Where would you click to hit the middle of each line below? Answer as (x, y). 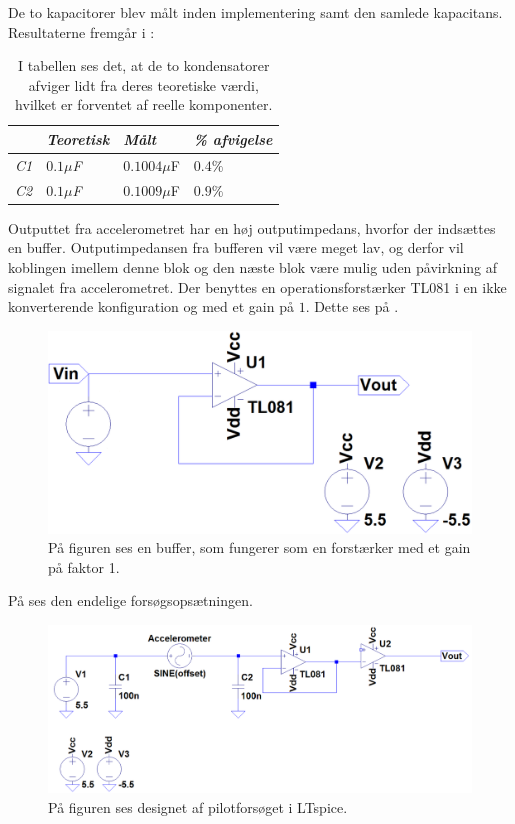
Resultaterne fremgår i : (81, 31)
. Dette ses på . (352, 306)
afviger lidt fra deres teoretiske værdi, (143, 84)
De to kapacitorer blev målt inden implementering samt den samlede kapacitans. (255, 12)
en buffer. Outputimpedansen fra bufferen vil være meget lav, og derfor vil (236, 247)
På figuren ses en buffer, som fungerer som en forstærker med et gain (259, 547)
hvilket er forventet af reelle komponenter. (144, 104)
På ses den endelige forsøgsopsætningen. (130, 600)
